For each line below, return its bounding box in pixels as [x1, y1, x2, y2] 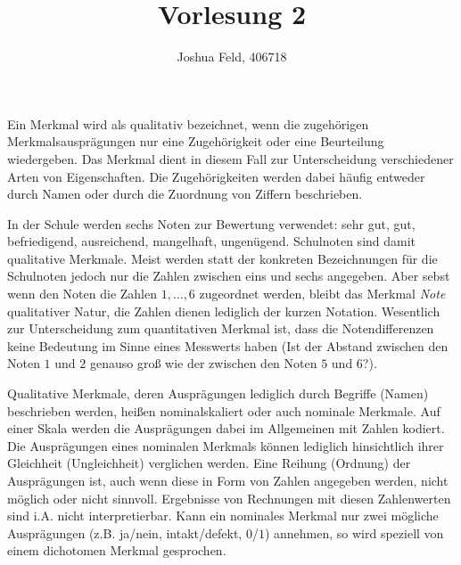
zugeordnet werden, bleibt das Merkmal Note [199, 284, 446, 303]
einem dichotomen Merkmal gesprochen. [7, 541, 226, 560]
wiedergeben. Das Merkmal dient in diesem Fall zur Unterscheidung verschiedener [7, 149, 454, 168]
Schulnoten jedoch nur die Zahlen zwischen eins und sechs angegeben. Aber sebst [7, 266, 450, 285]
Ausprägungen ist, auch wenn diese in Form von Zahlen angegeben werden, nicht [7, 471, 449, 489]
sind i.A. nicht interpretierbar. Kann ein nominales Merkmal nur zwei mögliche [7, 506, 439, 525]
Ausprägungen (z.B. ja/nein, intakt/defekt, [7, 523, 243, 542]
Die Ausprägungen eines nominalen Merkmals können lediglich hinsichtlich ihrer [7, 436, 444, 454]
